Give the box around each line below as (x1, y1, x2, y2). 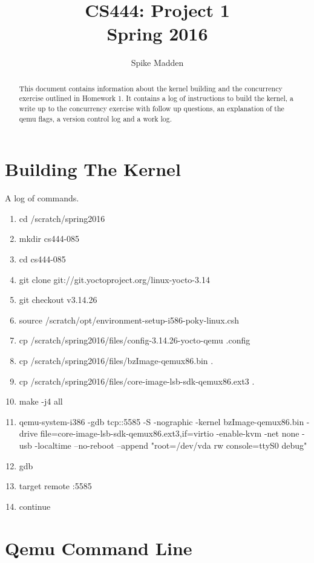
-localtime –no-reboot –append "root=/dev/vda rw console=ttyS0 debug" (34, 438, 307, 451)
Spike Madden (131, 56, 184, 69)
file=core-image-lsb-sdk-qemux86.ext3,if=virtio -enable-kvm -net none (40, 427, 299, 440)
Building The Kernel (5, 157, 181, 181)
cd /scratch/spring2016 (19, 212, 105, 224)
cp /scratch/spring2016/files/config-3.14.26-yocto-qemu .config (19, 334, 250, 347)
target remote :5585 (19, 480, 92, 492)
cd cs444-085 (19, 253, 66, 265)
